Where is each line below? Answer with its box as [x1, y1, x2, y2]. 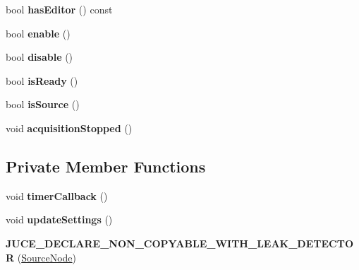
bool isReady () [6, 73, 78, 88]
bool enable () [6, 25, 71, 40]
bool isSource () [6, 97, 80, 112]
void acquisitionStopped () [6, 120, 133, 135]
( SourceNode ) [17, 250, 77, 264]
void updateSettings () [6, 212, 113, 227]
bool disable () [6, 49, 73, 64]
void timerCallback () [6, 188, 108, 203]
